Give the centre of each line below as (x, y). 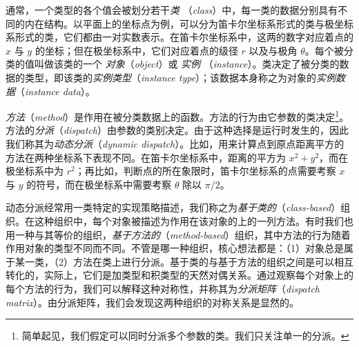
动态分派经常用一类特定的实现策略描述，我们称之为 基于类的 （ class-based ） (173, 207)
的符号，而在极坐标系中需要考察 (99, 184)
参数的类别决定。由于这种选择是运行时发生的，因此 (233, 130)
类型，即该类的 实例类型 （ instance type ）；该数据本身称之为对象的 (171, 77)
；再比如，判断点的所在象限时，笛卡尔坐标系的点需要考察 (205, 171)
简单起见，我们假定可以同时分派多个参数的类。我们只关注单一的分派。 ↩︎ (185, 336)
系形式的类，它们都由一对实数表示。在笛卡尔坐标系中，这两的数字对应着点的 (179, 37)
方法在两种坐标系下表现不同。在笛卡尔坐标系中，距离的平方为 (146, 157)
